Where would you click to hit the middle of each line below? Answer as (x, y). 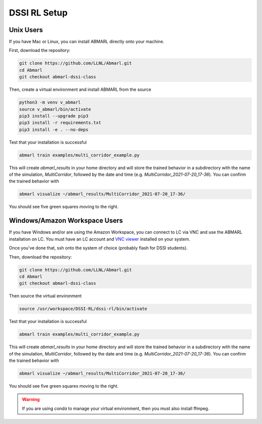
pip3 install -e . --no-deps (54, 129)
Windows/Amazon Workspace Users (66, 221)
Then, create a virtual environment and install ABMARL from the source (80, 89)
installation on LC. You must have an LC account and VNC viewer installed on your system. (99, 239)
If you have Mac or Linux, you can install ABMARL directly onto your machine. (87, 42)
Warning (31, 399)
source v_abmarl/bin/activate (55, 109)
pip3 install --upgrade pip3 (54, 116)
